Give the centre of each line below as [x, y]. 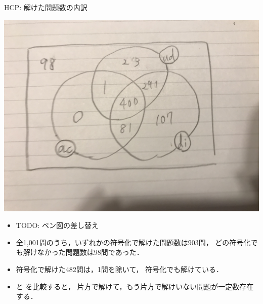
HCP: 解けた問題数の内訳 [46, 7]
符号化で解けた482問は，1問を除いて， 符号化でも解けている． [120, 269]
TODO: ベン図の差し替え [57, 225]
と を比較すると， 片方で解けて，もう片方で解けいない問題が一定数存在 [135, 286]
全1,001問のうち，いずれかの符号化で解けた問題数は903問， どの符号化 [133, 242]
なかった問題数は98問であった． [90, 252]
